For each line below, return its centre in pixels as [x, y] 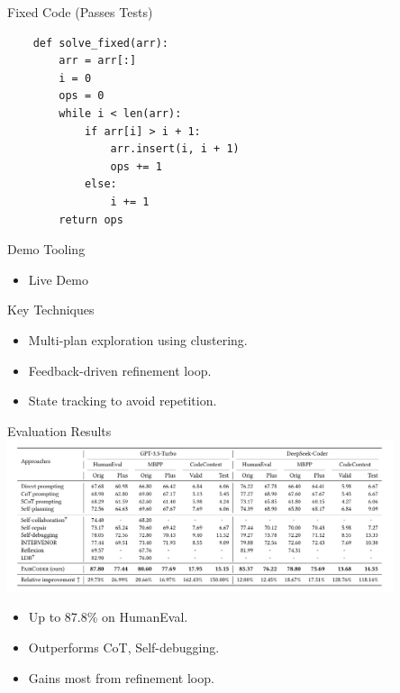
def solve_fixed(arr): [100, 43]
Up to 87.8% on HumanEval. [108, 617]
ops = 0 [82, 96]
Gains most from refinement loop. [121, 677]
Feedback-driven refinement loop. [120, 370]
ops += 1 [136, 166]
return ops [91, 219]
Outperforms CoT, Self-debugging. [124, 647]
